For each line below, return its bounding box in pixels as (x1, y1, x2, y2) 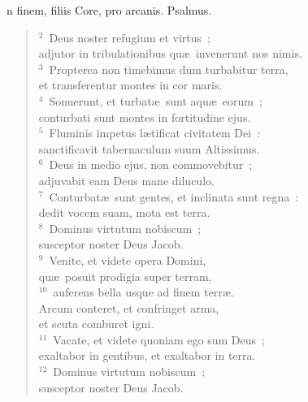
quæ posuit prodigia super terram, (38, 267, 212, 284)
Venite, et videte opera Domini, (49, 251, 206, 268)
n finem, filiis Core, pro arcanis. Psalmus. (7, 2, 212, 18)
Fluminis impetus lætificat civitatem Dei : (49, 124, 261, 141)
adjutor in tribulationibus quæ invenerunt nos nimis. (38, 45, 302, 62)
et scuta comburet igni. (38, 315, 154, 332)
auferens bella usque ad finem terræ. (53, 283, 234, 300)
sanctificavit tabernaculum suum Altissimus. (38, 140, 260, 157)
